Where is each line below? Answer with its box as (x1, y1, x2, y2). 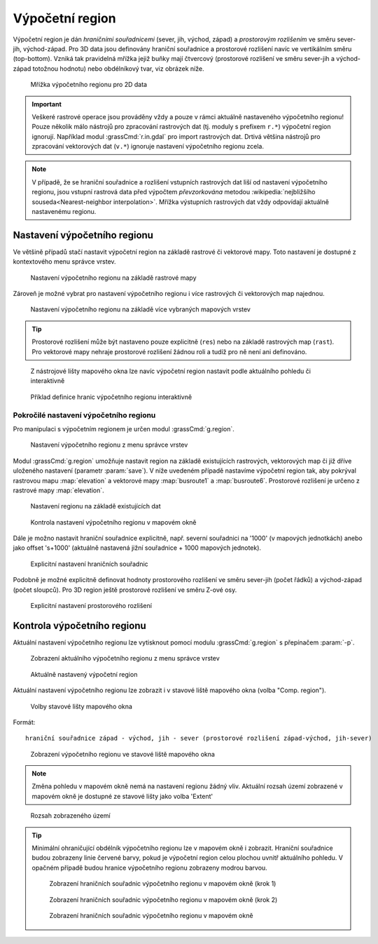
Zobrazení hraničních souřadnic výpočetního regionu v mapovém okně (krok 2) (49, 895, 278, 904)
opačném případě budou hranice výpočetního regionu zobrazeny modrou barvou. (31, 863, 267, 872)
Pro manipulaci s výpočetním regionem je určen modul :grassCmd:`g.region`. (13, 424, 234, 433)
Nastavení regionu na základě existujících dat (30, 502, 161, 511)
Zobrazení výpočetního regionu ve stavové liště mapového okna (30, 750, 215, 758)
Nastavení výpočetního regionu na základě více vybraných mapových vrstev (30, 305, 251, 313)
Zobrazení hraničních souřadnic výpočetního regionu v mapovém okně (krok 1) (49, 879, 276, 888)
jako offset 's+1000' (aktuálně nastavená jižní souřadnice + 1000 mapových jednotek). (13, 544, 262, 552)
